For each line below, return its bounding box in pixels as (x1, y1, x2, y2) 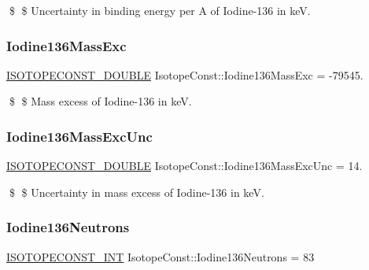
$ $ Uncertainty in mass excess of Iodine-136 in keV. (9, 183, 264, 200)
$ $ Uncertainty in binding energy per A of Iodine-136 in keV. (9, 2, 311, 18)
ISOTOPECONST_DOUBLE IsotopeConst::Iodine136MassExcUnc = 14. (6, 157, 363, 174)
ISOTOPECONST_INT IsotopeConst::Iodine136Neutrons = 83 (6, 248, 315, 264)
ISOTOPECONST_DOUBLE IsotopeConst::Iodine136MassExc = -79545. (6, 66, 363, 83)
